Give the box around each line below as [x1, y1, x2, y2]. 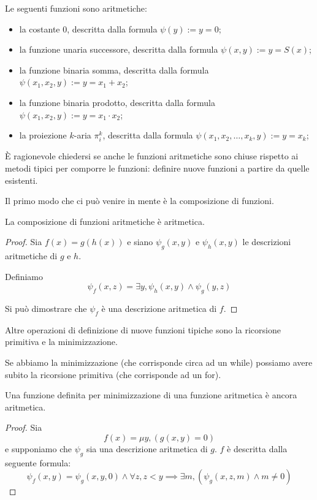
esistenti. [5, 173, 38, 186]
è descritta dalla [227, 442, 288, 455]
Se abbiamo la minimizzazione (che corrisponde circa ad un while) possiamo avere [5, 356, 313, 369]
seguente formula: [5, 456, 71, 469]
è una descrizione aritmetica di [101, 302, 217, 315]
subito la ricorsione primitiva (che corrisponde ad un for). [5, 368, 221, 381]
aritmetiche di [5, 249, 58, 262]
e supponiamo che [5, 442, 72, 455]
